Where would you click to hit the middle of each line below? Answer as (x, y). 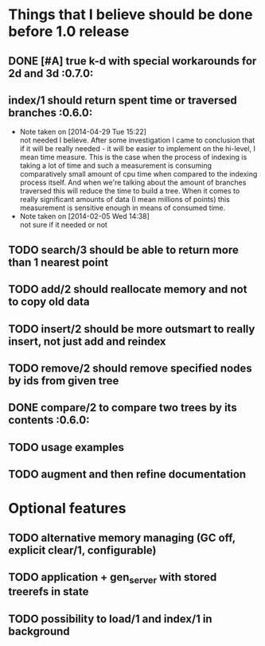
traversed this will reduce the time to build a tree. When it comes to (130, 191)
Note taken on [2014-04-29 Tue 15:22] (83, 132)
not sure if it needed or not (63, 225)
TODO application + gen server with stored (113, 578)
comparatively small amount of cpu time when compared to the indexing (138, 174)
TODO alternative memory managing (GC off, (122, 537)
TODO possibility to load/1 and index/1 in (110, 619)
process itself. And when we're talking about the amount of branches (133, 183)
